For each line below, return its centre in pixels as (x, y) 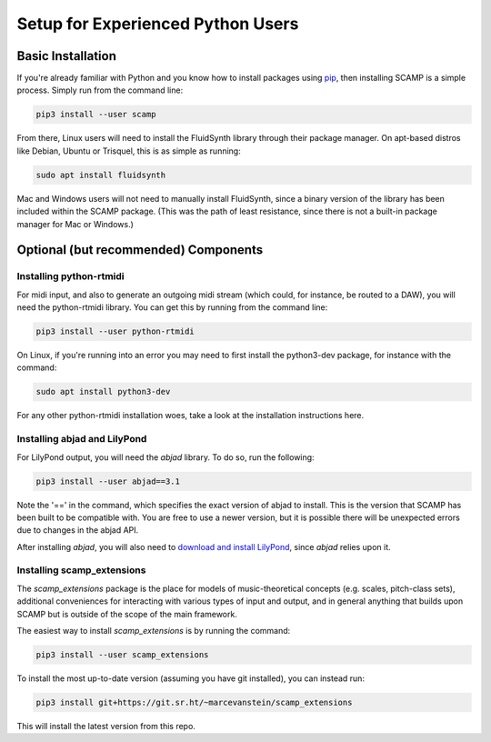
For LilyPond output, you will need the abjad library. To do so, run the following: (165, 457)
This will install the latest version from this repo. (106, 726)
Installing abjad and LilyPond (82, 439)
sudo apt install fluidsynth (101, 175)
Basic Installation (67, 56)
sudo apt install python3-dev (103, 392)
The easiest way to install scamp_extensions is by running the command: (154, 631)
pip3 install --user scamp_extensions (122, 655)
